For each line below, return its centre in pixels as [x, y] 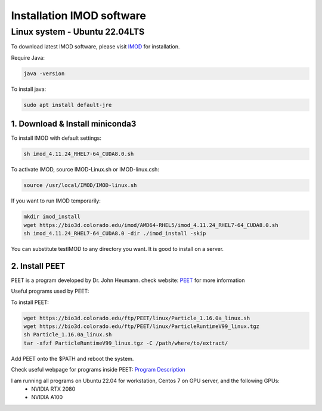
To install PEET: [30, 302]
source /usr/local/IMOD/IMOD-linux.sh [80, 185]
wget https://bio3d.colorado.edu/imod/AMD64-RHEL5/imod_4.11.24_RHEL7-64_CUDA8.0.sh [151, 225]
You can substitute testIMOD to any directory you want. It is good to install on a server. [117, 249]
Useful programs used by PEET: [50, 291]
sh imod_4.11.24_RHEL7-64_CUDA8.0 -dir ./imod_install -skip [115, 233]
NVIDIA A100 [47, 397]
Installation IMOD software [78, 16]
